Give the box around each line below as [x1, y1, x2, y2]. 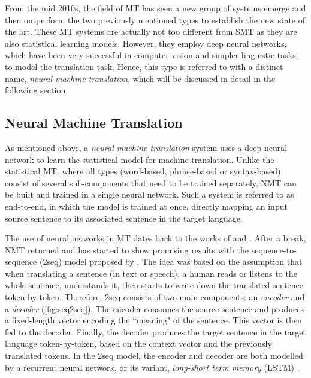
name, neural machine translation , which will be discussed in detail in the [5, 72, 276, 84]
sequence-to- [251, 243, 297, 256]
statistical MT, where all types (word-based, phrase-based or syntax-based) [5, 165, 281, 177]
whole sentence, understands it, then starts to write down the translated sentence [5, 279, 304, 291]
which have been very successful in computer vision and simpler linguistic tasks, [5, 49, 298, 61]
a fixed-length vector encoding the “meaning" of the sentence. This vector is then [5, 314, 302, 326]
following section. [5, 84, 68, 96]
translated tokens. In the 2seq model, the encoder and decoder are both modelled [5, 349, 303, 362]
